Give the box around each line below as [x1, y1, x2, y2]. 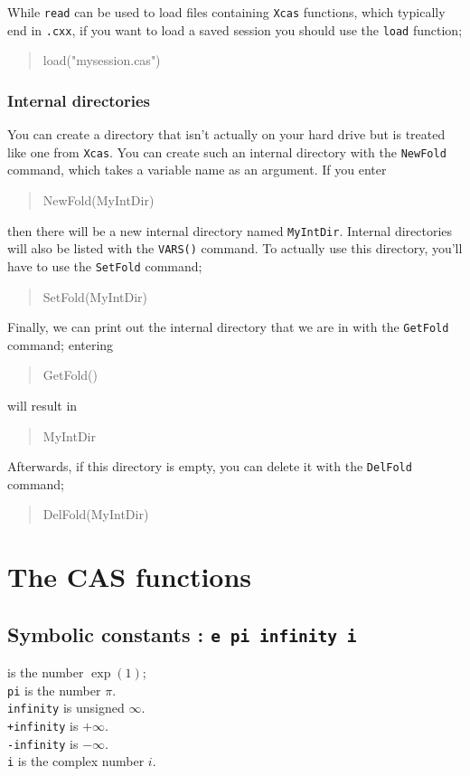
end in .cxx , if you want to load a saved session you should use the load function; [7, 20, 463, 39]
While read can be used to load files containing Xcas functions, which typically [7, 3, 446, 21]
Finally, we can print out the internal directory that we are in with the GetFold [7, 317, 449, 336]
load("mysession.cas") [42, 51, 161, 70]
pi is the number [7, 680, 101, 699]
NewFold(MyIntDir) [42, 190, 155, 209]
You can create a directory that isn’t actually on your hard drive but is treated [7, 125, 446, 144]
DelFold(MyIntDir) [42, 505, 149, 524]
